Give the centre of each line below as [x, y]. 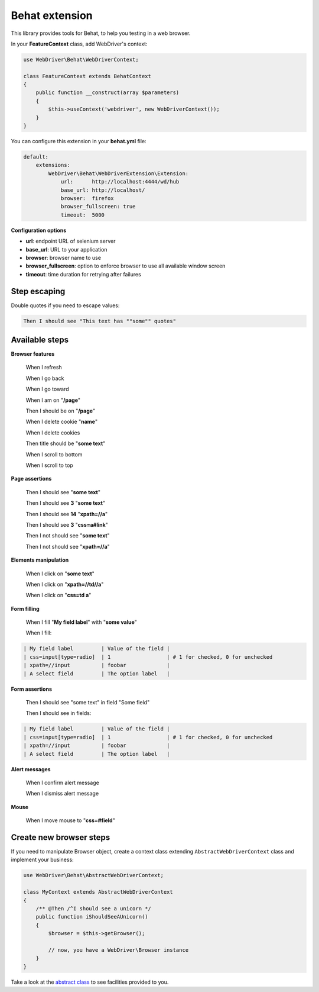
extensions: [53, 165]
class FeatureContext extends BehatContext [87, 76]
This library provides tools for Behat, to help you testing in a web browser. [101, 33]
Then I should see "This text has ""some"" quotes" [100, 321]
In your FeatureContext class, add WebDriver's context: [79, 44]
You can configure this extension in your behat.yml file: [79, 141]
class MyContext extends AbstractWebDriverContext [98, 892]
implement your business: [42, 860]
